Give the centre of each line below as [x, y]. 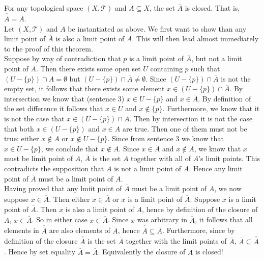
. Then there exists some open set [89, 68]
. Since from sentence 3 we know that [166, 138]
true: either [22, 138]
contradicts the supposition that [54, 168]
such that [206, 68]
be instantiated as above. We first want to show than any [157, 28]
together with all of [161, 158]
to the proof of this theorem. [49, 48]
